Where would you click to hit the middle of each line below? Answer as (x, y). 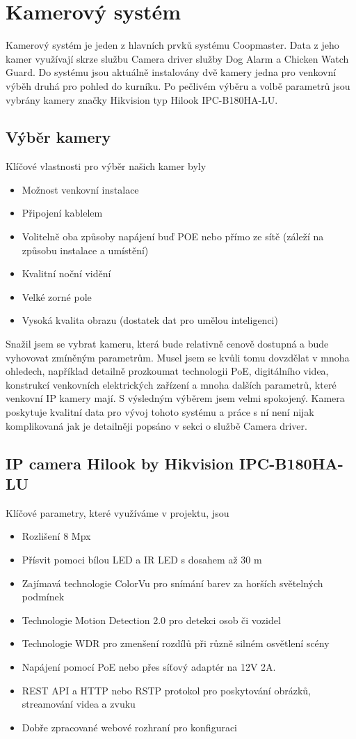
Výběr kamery (58, 137)
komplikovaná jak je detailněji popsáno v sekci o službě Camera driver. (156, 425)
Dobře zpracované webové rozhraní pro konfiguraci (130, 727)
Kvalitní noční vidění (66, 273)
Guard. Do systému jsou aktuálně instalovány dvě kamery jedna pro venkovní (171, 72)
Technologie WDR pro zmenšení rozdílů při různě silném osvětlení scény (176, 643)
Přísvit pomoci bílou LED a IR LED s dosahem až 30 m (142, 559)
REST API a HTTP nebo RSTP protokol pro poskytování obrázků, (166, 690)
